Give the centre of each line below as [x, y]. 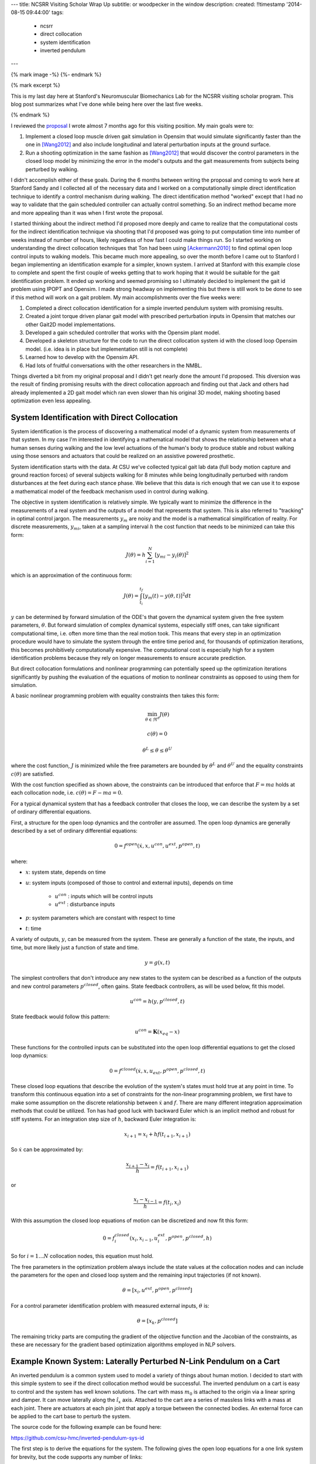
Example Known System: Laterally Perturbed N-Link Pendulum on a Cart [145, 1361]
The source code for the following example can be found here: [86, 1427]
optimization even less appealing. [51, 401]
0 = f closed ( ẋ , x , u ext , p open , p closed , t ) [157, 1071]
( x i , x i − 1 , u [144, 1239]
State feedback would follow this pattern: [61, 1017]
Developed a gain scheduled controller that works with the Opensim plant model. [123, 333]
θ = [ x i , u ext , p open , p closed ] [157, 1291]
